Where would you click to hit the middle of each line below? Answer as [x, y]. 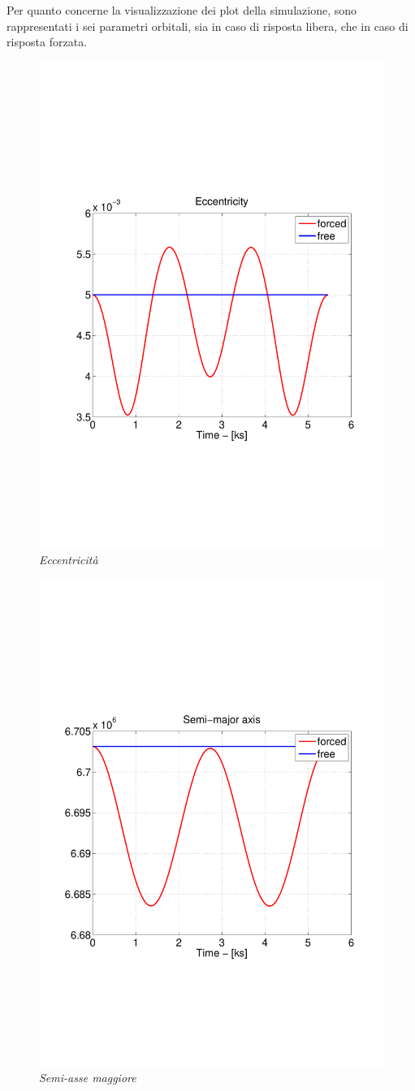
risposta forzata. [47, 42]
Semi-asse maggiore [88, 1078]
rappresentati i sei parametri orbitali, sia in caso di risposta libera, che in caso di [207, 26]
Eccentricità [69, 560]
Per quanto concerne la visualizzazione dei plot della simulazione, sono [182, 10]
